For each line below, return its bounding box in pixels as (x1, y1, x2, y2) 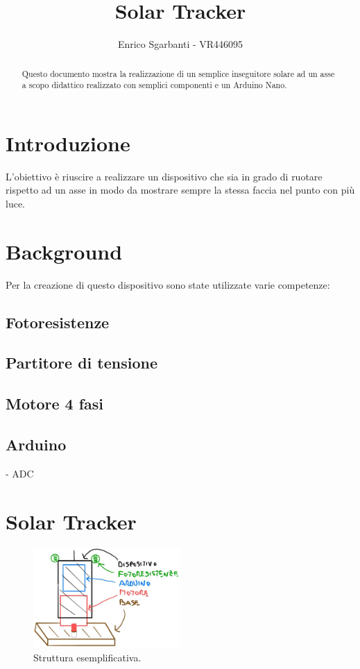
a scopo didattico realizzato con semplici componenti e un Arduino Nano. (22, 79, 287, 91)
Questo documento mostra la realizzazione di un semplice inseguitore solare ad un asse (22, 67, 335, 79)
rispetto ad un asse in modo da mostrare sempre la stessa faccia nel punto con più (6, 183, 355, 197)
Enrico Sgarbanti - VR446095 (117, 37, 243, 51)
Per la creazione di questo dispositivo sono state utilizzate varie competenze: (6, 277, 330, 291)
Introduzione (6, 128, 130, 157)
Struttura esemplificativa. (33, 650, 142, 664)
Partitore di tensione (6, 352, 157, 373)
